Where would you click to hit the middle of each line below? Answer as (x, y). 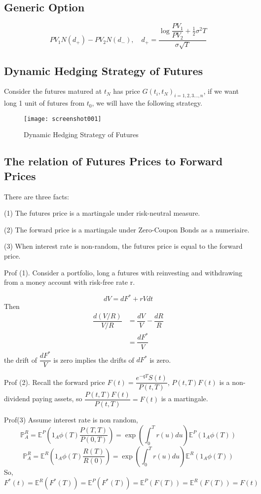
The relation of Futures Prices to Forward (113, 161)
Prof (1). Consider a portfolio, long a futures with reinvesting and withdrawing (123, 272)
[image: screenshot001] (63, 119)
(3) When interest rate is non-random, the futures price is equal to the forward (123, 246)
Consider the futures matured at (53, 91)
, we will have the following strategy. (147, 103)
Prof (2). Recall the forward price (55, 382)
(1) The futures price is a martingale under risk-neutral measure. (102, 213)
